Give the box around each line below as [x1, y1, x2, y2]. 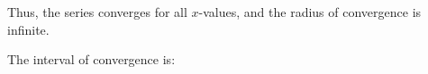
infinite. [7, 20, 50, 38]
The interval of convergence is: [7, 50, 176, 69]
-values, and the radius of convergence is [198, 3, 422, 21]
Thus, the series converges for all [7, 3, 187, 21]
